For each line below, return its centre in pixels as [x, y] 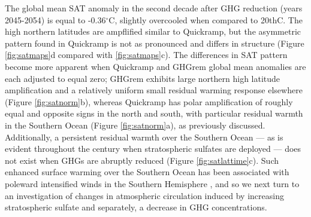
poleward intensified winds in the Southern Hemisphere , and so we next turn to [152, 183]
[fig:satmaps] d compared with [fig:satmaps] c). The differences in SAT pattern [146, 55]
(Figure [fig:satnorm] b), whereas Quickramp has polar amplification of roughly [149, 101]
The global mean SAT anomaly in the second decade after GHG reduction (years [154, 8]
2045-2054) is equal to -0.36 [55, 19]
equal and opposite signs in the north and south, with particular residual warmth [154, 113]
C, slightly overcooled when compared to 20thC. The [206, 19]
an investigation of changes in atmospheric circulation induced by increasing [144, 195]
